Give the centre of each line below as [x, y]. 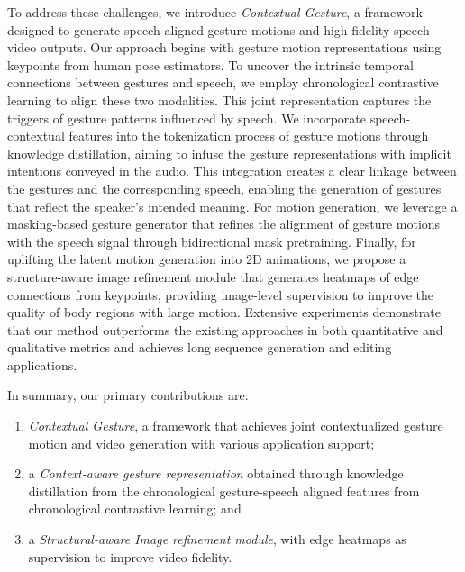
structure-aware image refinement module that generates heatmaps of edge [213, 276]
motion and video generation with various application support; [201, 443]
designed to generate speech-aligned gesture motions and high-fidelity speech [219, 29]
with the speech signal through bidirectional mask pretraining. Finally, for [212, 241]
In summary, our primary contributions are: [128, 395]
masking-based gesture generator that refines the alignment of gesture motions [224, 224]
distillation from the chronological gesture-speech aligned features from [224, 490]
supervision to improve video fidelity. [130, 556]
